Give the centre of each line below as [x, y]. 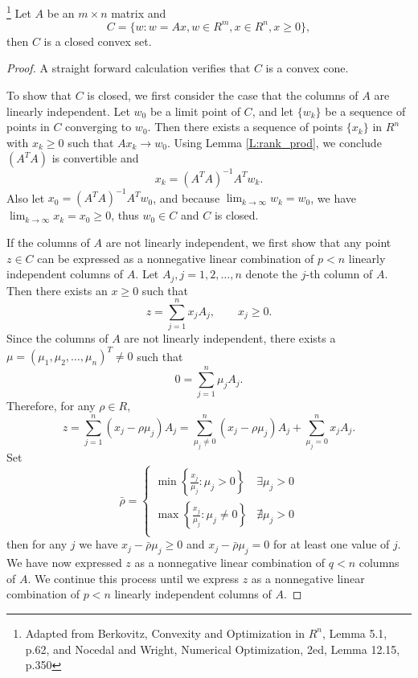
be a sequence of [365, 111]
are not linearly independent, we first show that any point [248, 242]
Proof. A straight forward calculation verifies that [129, 68]
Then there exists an [57, 290]
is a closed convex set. [98, 41]
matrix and [139, 12]
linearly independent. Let [68, 111]
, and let [273, 111]
